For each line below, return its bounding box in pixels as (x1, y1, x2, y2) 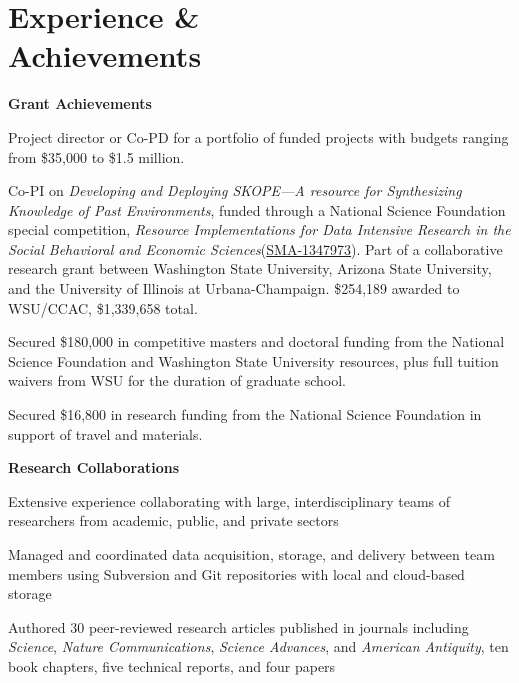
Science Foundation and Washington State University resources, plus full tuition (8, 350, 499, 371)
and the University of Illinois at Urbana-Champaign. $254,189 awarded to (8, 278, 460, 299)
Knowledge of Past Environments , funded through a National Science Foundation (8, 199, 506, 220)
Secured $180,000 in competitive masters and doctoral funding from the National (8, 331, 505, 352)
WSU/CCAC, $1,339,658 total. (8, 297, 198, 318)
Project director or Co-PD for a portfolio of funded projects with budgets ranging (8, 126, 509, 147)
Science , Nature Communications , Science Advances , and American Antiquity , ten (8, 636, 509, 657)
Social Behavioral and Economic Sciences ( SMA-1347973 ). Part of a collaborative (8, 238, 503, 259)
